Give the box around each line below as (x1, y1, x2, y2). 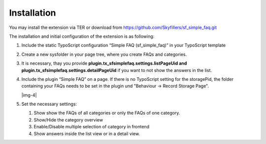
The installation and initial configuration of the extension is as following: (9, 33, 155, 39)
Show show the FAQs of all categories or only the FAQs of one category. (33, 110, 180, 116)
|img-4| (21, 92, 37, 98)
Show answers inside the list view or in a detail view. (33, 130, 140, 137)
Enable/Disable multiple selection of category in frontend (33, 124, 150, 130)
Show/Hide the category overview (33, 117, 103, 122)
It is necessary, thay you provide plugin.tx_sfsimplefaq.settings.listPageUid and (21, 60, 187, 66)
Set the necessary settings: (21, 101, 77, 107)
